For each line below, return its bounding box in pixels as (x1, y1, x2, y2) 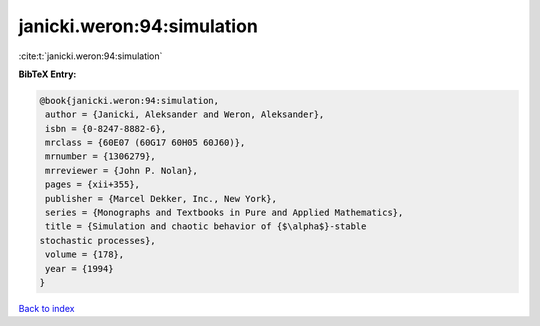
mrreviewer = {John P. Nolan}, (45, 165, 199, 176)
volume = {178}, (45, 249, 125, 260)
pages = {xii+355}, (45, 179, 140, 190)
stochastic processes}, (39, 235, 157, 246)
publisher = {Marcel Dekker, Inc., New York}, (45, 193, 277, 204)
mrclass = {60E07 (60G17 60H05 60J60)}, (45, 137, 246, 149)
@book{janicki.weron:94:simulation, (39, 95, 220, 106)
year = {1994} (45, 263, 114, 274)
